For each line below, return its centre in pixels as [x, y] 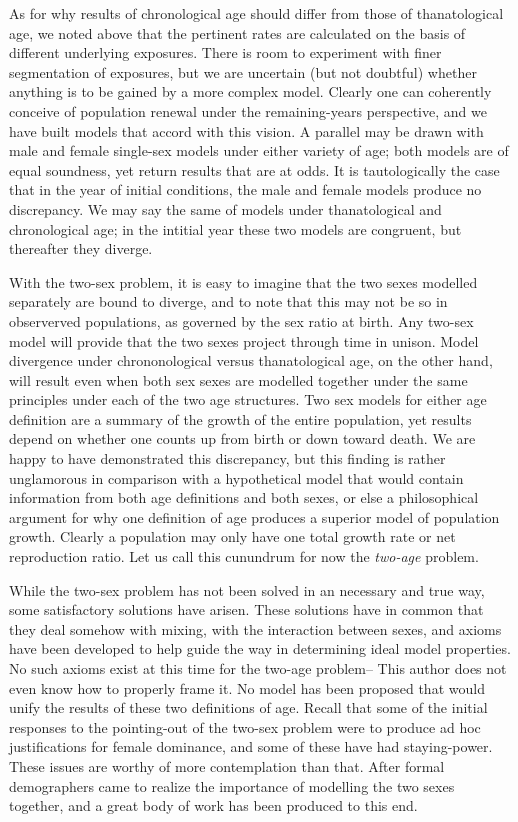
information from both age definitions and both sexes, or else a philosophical [244, 497]
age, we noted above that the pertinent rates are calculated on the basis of [237, 32]
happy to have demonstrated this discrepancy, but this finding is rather [227, 458]
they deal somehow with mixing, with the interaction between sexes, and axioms [255, 628]
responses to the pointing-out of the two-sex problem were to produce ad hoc [245, 726]
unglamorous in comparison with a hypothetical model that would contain [236, 477]
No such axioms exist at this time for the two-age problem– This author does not [258, 668]
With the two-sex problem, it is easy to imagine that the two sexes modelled [243, 281]
